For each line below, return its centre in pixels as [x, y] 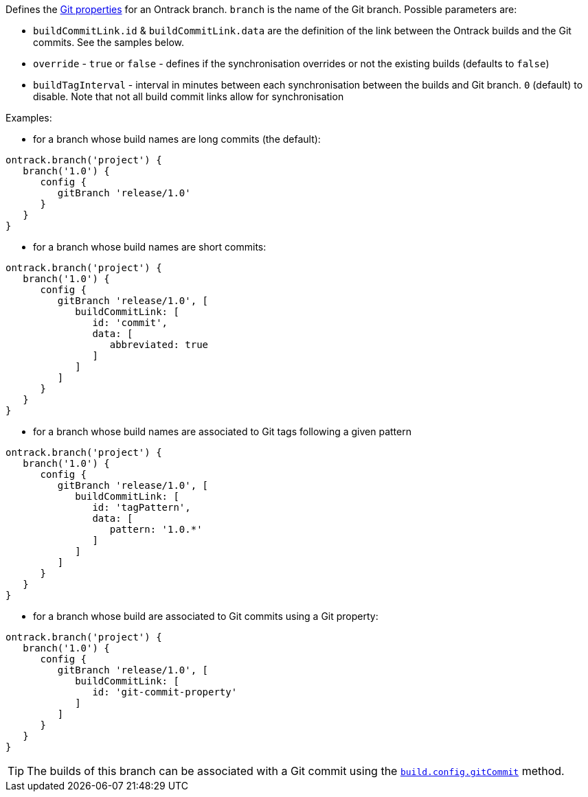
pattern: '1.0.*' [156, 529]
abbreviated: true [159, 345]
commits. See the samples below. [109, 42]
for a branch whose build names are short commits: [150, 247]
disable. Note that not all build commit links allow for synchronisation [189, 96]
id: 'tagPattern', [142, 507]
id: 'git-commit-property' [165, 692]
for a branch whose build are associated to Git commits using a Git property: [206, 616]
